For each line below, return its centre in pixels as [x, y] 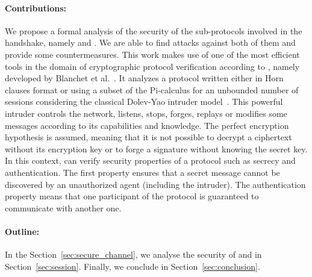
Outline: [22, 231]
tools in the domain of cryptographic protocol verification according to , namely [152, 66]
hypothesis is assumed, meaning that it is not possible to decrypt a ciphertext [148, 137]
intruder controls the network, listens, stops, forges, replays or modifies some [146, 113]
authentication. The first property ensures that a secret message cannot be [142, 172]
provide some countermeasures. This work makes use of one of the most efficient [152, 54]
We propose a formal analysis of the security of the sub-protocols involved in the [154, 30]
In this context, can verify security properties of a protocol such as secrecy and [150, 160]
